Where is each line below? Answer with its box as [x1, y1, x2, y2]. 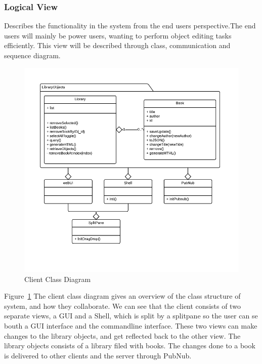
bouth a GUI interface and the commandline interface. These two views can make [4, 320, 257, 331]
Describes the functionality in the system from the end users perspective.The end [4, 20, 256, 31]
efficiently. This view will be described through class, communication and [4, 40, 231, 51]
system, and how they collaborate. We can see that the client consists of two [4, 300, 241, 311]
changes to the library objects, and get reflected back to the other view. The [4, 330, 241, 341]
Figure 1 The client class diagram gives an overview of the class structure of [4, 291, 241, 301]
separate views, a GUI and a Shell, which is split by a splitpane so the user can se [4, 310, 258, 321]
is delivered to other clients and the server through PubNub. [4, 350, 192, 360]
